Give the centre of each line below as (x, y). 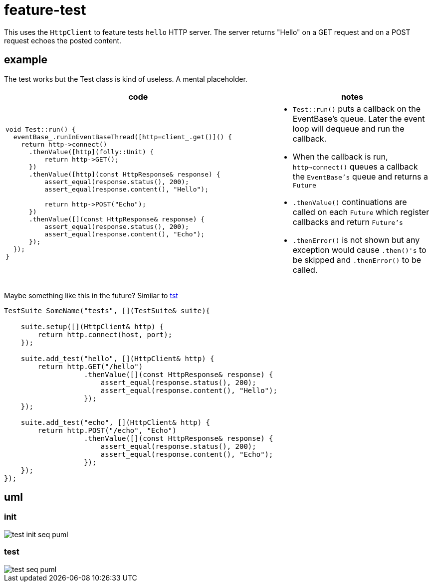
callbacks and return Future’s (348, 222)
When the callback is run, (340, 156)
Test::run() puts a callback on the (357, 108)
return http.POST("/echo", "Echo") (107, 430)
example (26, 60)
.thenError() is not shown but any (356, 240)
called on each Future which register (361, 212)
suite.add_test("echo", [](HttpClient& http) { (115, 422)
